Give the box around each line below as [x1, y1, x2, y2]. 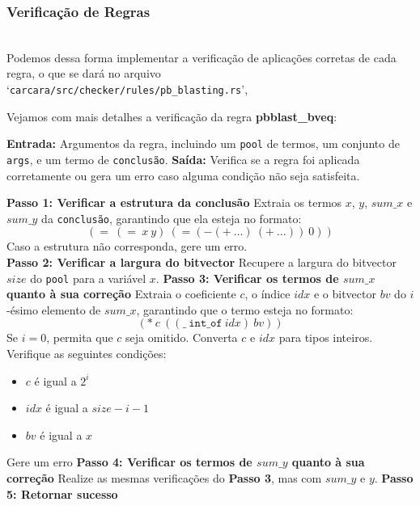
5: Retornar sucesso [6, 485, 118, 502]
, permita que [46, 329, 113, 346]
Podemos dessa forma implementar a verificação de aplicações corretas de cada [6, 48, 397, 65]
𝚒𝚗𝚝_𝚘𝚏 [189, 318, 223, 330]
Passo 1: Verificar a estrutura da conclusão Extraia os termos [6, 194, 342, 211]
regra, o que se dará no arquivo [6, 65, 161, 82]
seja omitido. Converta [125, 329, 238, 346]
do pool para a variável [30, 269, 146, 286]
